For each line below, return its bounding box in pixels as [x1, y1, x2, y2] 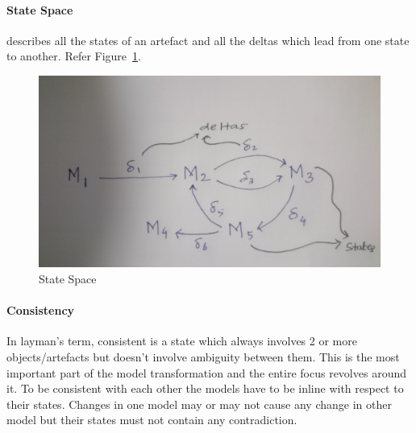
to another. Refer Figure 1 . [6, 47, 141, 64]
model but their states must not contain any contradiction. [6, 411, 297, 428]
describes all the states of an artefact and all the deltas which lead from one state [6, 31, 410, 48]
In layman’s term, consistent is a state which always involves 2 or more [6, 332, 357, 349]
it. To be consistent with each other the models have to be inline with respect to [6, 380, 404, 397]
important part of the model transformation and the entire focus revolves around [6, 364, 406, 381]
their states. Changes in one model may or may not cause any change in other [6, 395, 392, 412]
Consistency [6, 302, 75, 319]
